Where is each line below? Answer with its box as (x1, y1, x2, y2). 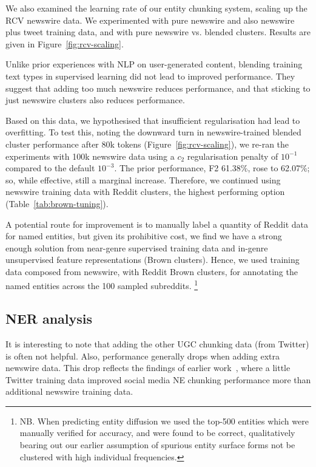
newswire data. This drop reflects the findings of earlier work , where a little (5, 361, 291, 374)
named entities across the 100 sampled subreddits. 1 (5, 278, 198, 292)
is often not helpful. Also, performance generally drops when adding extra (5, 349, 280, 362)
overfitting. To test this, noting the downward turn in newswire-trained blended (5, 126, 301, 138)
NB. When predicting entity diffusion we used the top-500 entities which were (19, 414, 309, 427)
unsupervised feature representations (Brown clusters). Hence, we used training (5, 253, 300, 266)
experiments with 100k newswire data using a (5, 149, 175, 162)
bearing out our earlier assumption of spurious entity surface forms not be (19, 438, 295, 451)
